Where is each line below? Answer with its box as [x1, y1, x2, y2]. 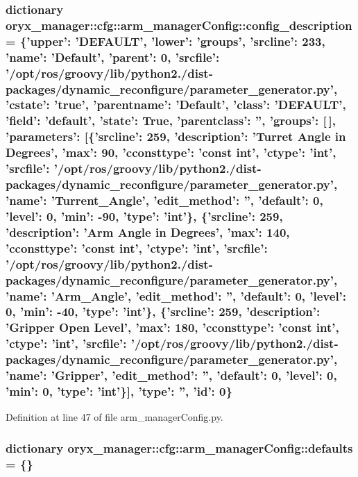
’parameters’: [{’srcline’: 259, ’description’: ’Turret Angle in [6, 128, 346, 145]
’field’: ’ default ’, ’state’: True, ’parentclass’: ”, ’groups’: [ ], [6, 112, 336, 129]
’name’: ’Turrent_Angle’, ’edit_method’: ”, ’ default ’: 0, [6, 191, 323, 208]
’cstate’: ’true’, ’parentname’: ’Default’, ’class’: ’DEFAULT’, [6, 96, 346, 113]
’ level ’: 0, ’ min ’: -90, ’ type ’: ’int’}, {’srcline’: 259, [6, 207, 283, 224]
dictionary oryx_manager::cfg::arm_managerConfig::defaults [6, 439, 353, 456]
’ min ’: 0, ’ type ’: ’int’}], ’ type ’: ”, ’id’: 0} [6, 383, 232, 400]
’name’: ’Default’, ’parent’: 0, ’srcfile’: [6, 48, 220, 65]
